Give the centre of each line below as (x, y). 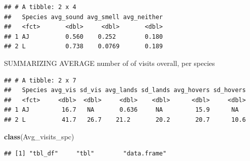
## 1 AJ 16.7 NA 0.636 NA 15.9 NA (121, 110)
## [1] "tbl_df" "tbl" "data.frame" (85, 154)
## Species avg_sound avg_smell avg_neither (83, 17)
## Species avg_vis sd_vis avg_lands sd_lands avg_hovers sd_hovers (125, 90)
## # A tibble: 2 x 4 (40, 7)
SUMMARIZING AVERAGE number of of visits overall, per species (110, 63)
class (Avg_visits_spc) (39, 136)
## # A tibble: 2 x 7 (40, 80)
